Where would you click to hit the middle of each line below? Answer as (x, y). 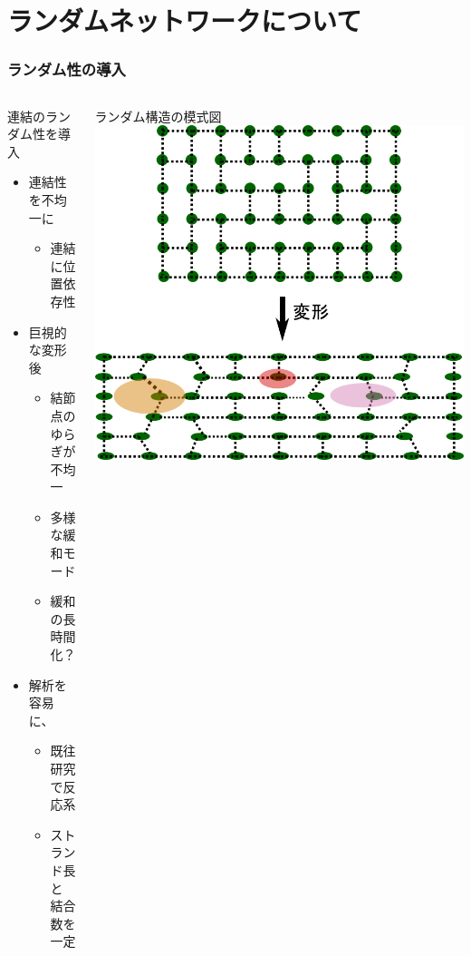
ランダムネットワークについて (185, 20)
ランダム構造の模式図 (158, 116)
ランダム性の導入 (67, 69)
